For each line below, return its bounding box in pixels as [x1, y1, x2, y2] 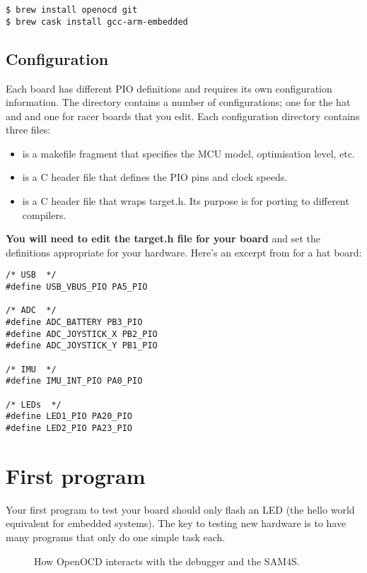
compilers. [22, 207, 66, 222]
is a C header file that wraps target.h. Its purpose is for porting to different [22, 194, 349, 208]
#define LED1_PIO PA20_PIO [6, 411, 132, 422]
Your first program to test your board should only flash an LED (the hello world [6, 502, 355, 516]
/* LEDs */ [6, 399, 62, 410]
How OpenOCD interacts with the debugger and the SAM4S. [34, 553, 300, 568]
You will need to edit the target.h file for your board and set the [6, 231, 320, 246]
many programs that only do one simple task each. [6, 529, 226, 544]
